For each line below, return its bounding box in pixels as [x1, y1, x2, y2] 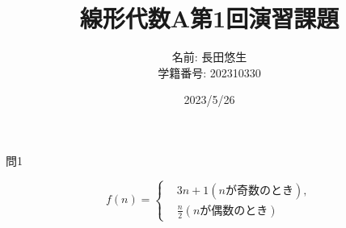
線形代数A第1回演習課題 [79, 2, 340, 35]
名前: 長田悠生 [171, 48, 247, 65]
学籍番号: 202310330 [158, 64, 261, 81]
